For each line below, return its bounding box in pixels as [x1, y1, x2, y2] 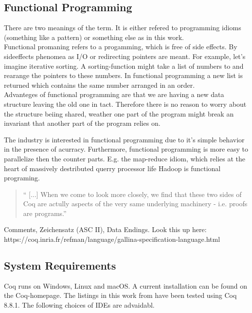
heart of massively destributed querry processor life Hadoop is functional [4, 163, 221, 173]
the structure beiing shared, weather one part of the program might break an [4, 108, 234, 118]
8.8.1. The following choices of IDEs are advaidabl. [4, 300, 155, 310]
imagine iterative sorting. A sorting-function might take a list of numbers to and [4, 60, 244, 71]
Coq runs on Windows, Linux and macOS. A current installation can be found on [4, 280, 247, 291]
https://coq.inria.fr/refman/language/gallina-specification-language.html [4, 234, 220, 244]
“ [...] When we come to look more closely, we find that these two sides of [23, 189, 242, 199]
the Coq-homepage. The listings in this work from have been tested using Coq [4, 290, 237, 300]
